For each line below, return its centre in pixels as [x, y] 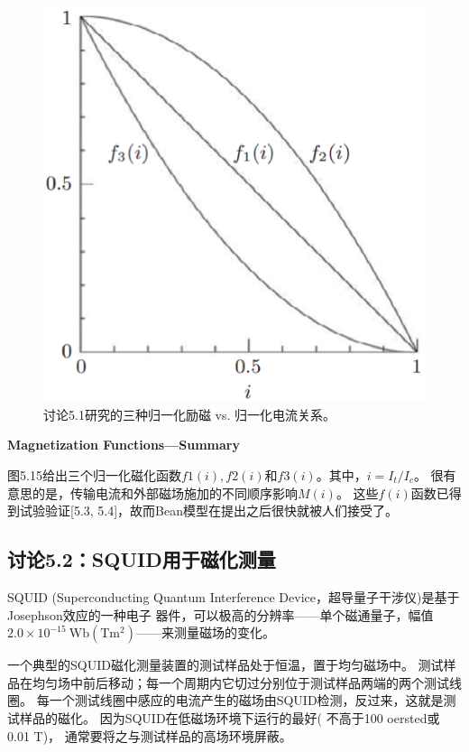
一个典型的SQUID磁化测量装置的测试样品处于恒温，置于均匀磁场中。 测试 [225, 665]
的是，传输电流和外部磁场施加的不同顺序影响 [165, 492]
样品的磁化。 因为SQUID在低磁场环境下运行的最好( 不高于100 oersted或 [230, 717]
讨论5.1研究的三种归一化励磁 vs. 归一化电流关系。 [190, 414]
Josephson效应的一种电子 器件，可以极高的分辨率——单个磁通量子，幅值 [221, 614]
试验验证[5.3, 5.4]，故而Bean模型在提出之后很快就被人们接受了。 [209, 511]
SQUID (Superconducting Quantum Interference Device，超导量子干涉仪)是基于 [234, 597]
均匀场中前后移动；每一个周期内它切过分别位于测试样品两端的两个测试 [240, 682]
